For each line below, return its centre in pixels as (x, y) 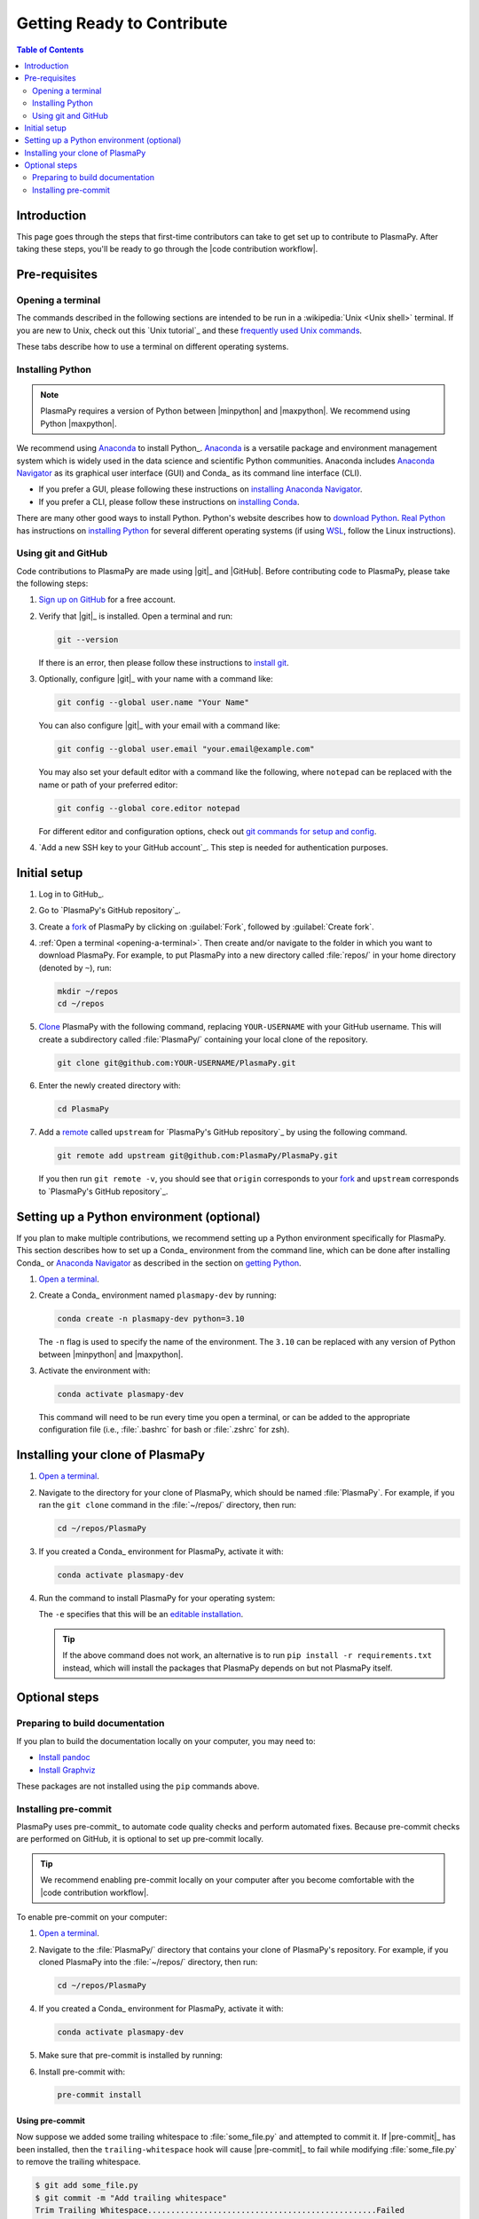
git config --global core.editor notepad (149, 808)
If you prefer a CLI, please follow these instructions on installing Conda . (169, 501)
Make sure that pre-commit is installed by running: (131, 2056)
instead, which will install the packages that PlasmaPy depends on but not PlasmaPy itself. (228, 1668)
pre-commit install (99, 2095)
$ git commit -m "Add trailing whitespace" (131, 2198)
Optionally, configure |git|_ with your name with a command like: (156, 679)
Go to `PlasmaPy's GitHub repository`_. (110, 911)
